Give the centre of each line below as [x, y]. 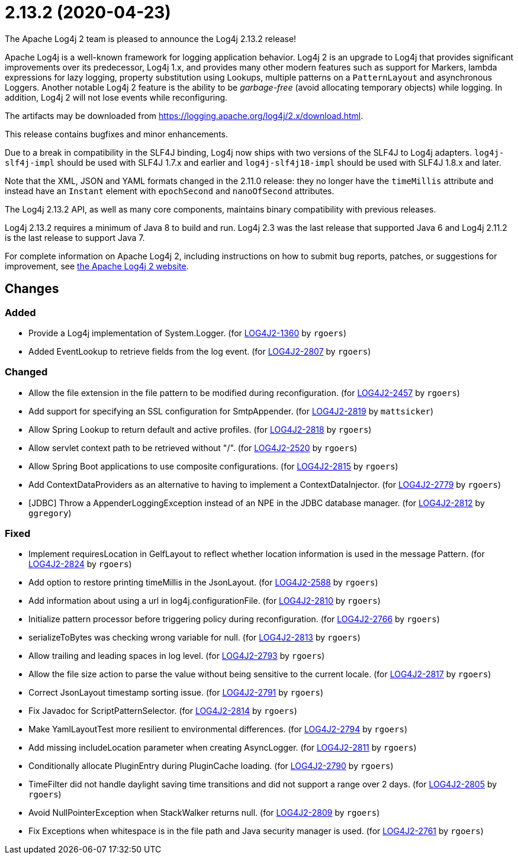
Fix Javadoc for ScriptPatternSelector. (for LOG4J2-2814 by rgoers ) [163, 711]
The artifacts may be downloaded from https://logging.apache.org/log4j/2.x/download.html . [184, 115]
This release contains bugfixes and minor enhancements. [117, 134]
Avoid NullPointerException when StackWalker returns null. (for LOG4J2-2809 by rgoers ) [204, 813]
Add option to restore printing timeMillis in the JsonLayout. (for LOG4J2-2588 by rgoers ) [203, 583]
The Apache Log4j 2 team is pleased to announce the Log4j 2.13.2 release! [151, 38]
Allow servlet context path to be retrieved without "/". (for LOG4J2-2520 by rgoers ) [193, 448]
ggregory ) [50, 513]
